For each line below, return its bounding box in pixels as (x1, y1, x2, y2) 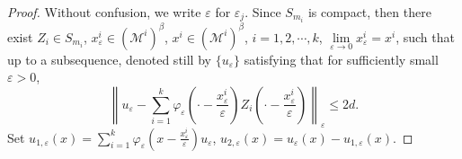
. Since (244, 3, 281, 21)
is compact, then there (307, 3, 431, 21)
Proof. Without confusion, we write (7, 3, 201, 21)
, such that (395, 27, 455, 46)
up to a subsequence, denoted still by (7, 49, 211, 68)
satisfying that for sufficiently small (244, 49, 439, 68)
